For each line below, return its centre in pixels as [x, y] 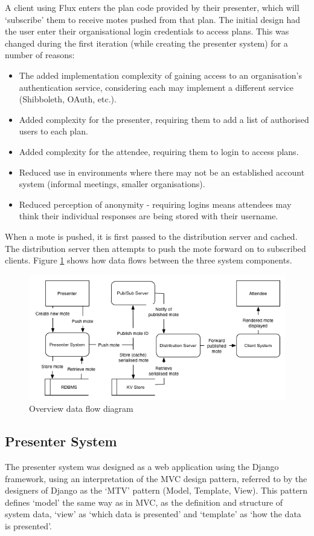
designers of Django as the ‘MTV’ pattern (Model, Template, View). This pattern [156, 490]
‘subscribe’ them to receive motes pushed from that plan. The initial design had [152, 19]
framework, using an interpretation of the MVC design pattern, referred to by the [156, 478]
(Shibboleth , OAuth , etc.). [68, 99]
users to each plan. [53, 131]
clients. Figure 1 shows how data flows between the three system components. [149, 260]
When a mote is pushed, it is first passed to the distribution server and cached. [151, 236]
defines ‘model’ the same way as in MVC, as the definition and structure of [144, 502]
